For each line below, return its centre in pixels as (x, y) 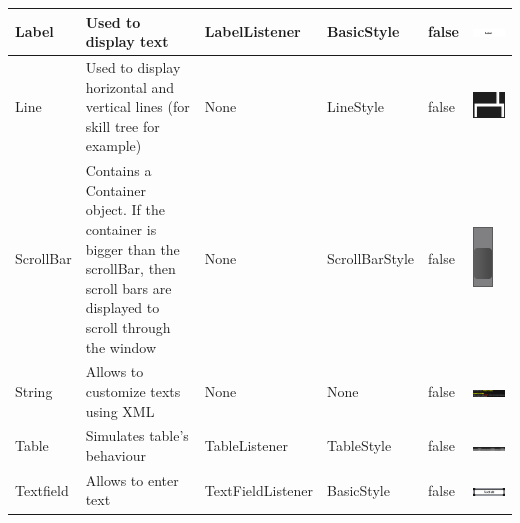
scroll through (128, 326)
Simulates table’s (137, 435)
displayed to (122, 307)
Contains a (118, 170)
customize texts (133, 390)
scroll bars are (128, 287)
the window (121, 346)
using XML (120, 410)
